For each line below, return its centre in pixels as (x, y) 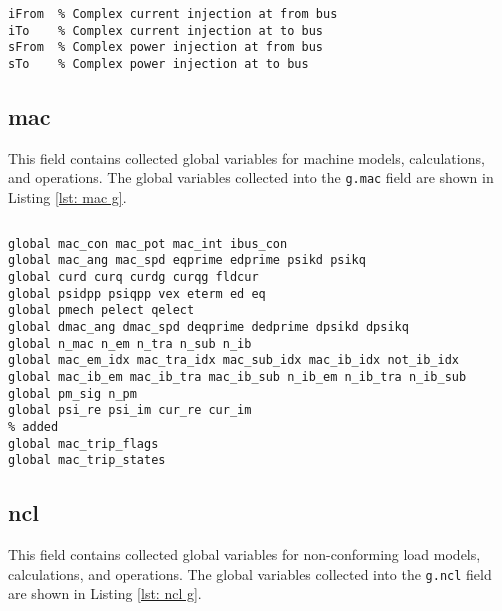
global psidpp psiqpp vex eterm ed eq (137, 293)
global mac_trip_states (87, 460)
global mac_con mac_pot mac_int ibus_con (148, 243)
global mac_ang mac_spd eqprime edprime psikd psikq (187, 260)
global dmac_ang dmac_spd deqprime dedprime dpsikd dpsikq (208, 326)
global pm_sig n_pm (72, 393)
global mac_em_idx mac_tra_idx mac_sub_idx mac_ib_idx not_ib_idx (234, 360)
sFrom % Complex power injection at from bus (165, 47)
